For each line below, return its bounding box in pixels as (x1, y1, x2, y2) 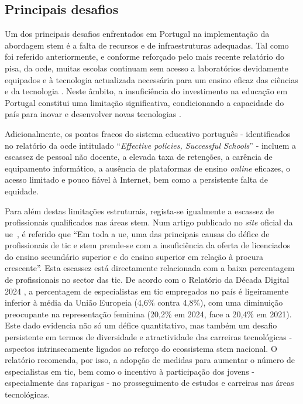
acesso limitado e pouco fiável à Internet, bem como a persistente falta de (5, 173, 268, 186)
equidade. (5, 184, 39, 197)
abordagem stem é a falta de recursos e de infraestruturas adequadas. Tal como (5, 39, 289, 51)
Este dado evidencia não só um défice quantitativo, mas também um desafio (5, 319, 277, 331)
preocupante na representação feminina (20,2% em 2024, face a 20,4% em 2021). (5, 307, 292, 320)
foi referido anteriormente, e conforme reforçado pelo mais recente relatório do (5, 50, 285, 63)
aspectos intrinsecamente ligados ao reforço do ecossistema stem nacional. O (5, 342, 277, 354)
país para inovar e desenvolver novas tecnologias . (5, 108, 181, 120)
